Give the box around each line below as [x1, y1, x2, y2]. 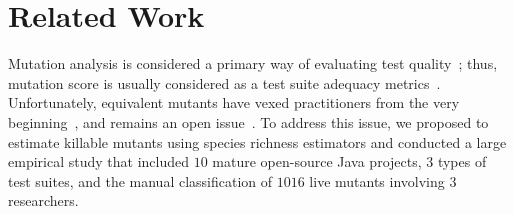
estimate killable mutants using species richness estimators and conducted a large [8, 131, 507, 152]
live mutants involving [309, 170, 445, 191]
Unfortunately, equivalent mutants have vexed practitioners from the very [8, 92, 460, 113]
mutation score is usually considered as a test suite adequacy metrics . [8, 72, 441, 93]
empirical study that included [8, 151, 189, 172]
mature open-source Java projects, [212, 151, 422, 172]
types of [437, 151, 487, 172]
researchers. [8, 190, 79, 211]
